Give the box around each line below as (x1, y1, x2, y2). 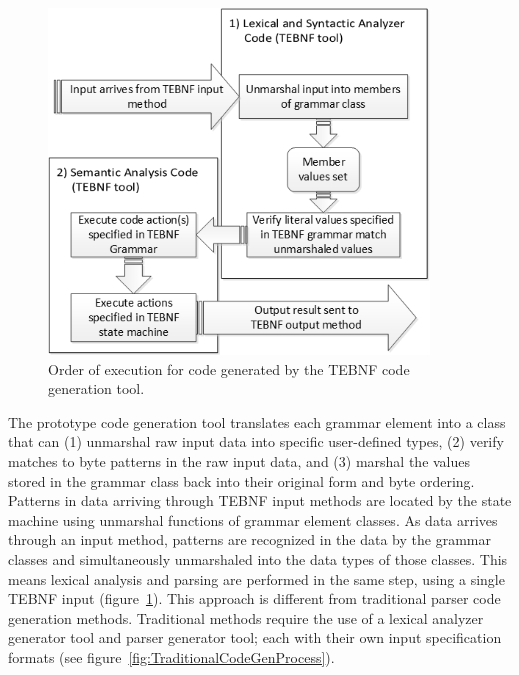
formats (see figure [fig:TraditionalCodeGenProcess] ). (8, 647, 335, 667)
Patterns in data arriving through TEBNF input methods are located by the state (8, 490, 512, 511)
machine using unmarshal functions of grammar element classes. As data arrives (8, 509, 498, 530)
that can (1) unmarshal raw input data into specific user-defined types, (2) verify (8, 431, 504, 452)
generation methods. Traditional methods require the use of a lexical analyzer (8, 607, 484, 628)
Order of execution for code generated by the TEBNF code (48, 358, 410, 379)
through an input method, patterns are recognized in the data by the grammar (8, 529, 491, 550)
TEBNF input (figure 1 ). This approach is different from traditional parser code (8, 588, 501, 609)
